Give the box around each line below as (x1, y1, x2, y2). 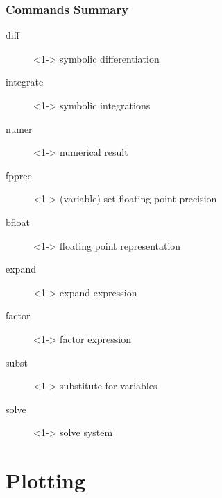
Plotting (6, 466, 85, 495)
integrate (6, 74, 44, 89)
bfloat (6, 214, 31, 229)
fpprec (6, 168, 32, 182)
